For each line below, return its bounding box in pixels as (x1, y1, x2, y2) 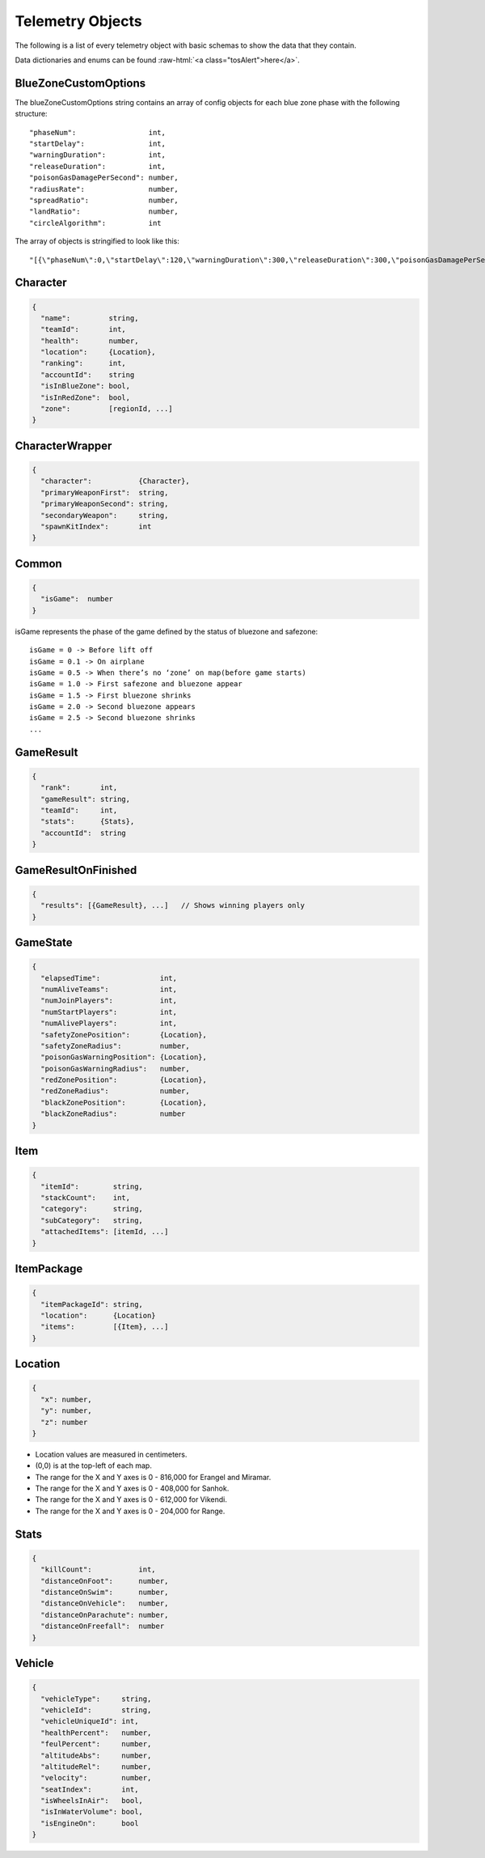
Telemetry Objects (15, 12, 142, 30)
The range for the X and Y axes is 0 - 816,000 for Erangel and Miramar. (35, 1472, 272, 1482)
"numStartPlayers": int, (40, 1007, 178, 1016)
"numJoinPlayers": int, (40, 996, 178, 1005)
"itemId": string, (40, 1181, 143, 1191)
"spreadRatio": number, (29, 195, 179, 205)
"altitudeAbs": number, (40, 1750, 152, 1760)
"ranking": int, (40, 358, 127, 368)
